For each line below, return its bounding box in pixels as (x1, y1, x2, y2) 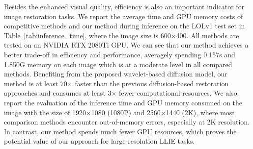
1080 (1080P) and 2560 (91, 107, 161, 117)
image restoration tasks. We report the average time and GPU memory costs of (4, 11, 243, 21)
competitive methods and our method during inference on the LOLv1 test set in (4, 21, 245, 31)
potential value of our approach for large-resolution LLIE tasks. (4, 136, 195, 146)
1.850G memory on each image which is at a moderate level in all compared (4, 59, 232, 69)
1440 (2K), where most (166, 107, 235, 117)
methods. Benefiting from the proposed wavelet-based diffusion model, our (4, 69, 227, 79)
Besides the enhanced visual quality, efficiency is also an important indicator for (4, 1, 245, 11)
